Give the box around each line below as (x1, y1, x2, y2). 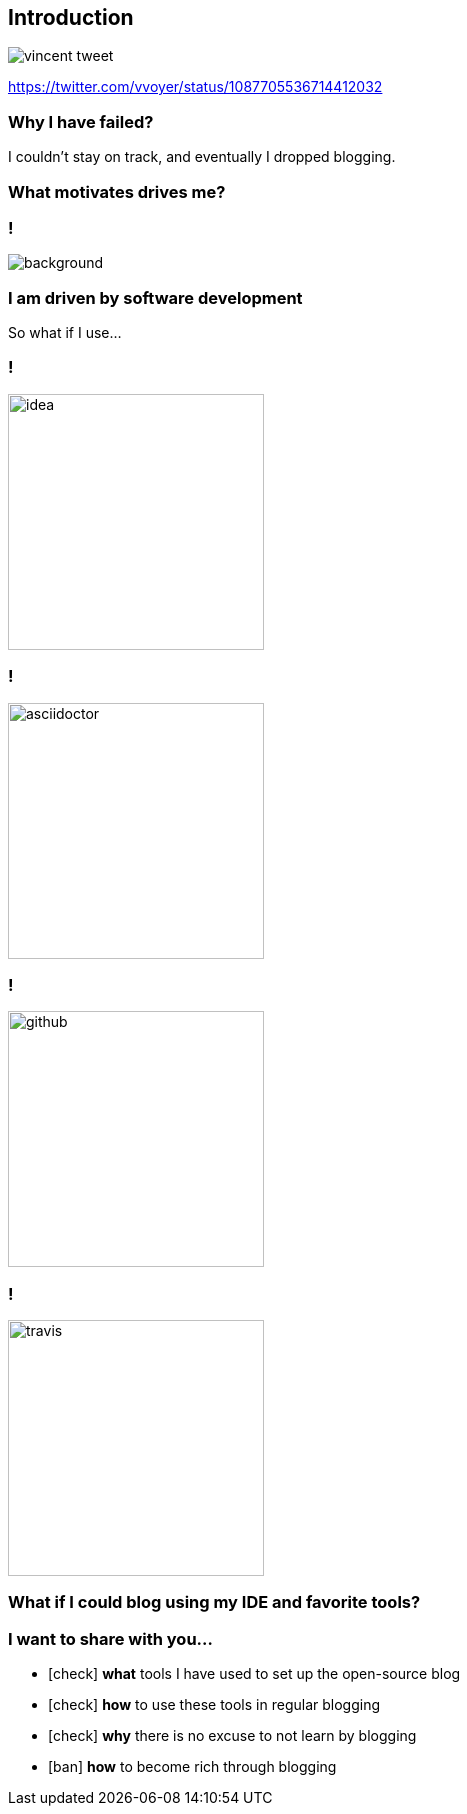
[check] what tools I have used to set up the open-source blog (48, 1665, 461, 1683)
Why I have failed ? (8, 111, 154, 132)
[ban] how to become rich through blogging (48, 1758, 337, 1776)
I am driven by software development (8, 287, 303, 308)
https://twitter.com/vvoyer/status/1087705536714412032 (8, 78, 383, 96)
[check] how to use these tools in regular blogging (48, 1696, 380, 1714)
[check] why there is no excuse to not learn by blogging (48, 1727, 417, 1745)
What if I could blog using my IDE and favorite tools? (8, 1592, 421, 1613)
